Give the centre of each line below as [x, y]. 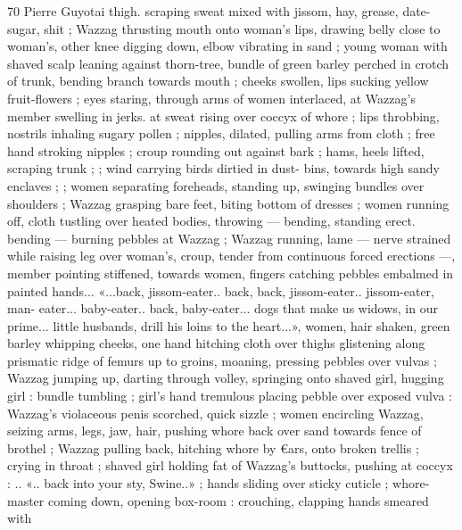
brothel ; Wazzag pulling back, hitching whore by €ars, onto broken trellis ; [213, 447]
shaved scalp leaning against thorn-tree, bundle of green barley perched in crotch [228, 63]
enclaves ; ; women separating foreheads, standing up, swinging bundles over [216, 185]
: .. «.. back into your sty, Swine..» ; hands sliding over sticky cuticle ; [198, 483]
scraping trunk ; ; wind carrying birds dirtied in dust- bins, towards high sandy [223, 168]
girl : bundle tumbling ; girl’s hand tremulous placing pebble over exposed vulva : [230, 396]
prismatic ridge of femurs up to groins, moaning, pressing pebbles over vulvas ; [222, 360]
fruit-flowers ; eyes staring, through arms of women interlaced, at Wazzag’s [211, 98]
